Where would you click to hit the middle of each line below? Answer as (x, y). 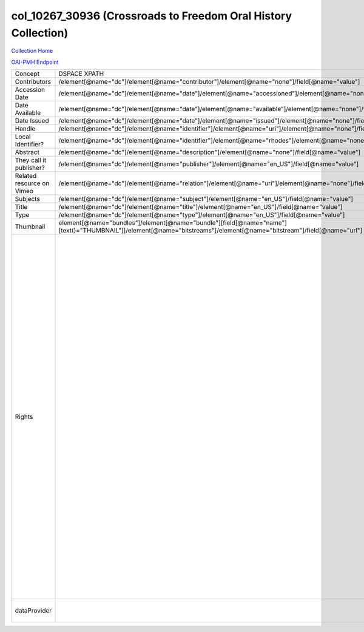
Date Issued (32, 121)
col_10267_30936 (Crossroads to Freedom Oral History (152, 16)
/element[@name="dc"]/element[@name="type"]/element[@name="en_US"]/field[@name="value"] (202, 215)
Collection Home (32, 51)
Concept (27, 74)
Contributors (33, 82)
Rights (24, 417)
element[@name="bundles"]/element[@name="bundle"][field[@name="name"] (173, 223)
